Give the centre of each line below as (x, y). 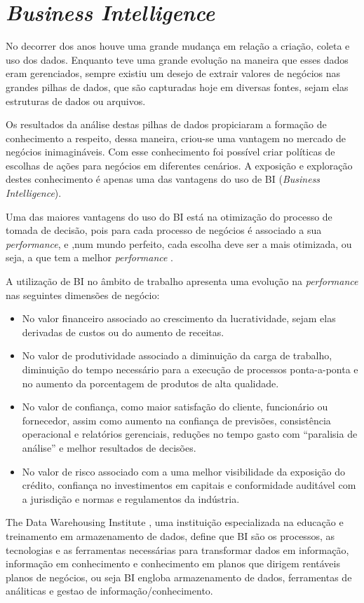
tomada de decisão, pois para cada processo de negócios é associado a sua (164, 230)
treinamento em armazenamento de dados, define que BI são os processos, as (170, 535)
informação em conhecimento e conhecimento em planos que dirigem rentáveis (173, 563)
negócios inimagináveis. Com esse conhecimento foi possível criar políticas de (170, 152)
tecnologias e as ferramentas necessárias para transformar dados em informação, (177, 549)
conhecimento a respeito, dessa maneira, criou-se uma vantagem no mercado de (176, 138)
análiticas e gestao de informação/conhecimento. (109, 591)
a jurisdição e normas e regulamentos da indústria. (131, 498)
